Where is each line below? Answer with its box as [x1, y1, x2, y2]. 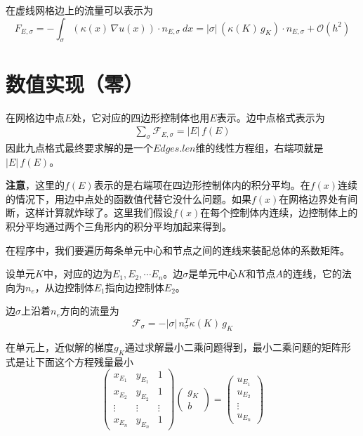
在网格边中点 [6, 110, 65, 124]
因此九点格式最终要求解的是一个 [6, 140, 153, 154]
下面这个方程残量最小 [34, 354, 133, 369]
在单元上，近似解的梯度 [6, 339, 114, 354]
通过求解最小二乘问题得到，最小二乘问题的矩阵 [124, 339, 341, 354]
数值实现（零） [6, 69, 144, 98]
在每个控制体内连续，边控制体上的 [200, 205, 358, 220]
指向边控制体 [105, 279, 164, 294]
